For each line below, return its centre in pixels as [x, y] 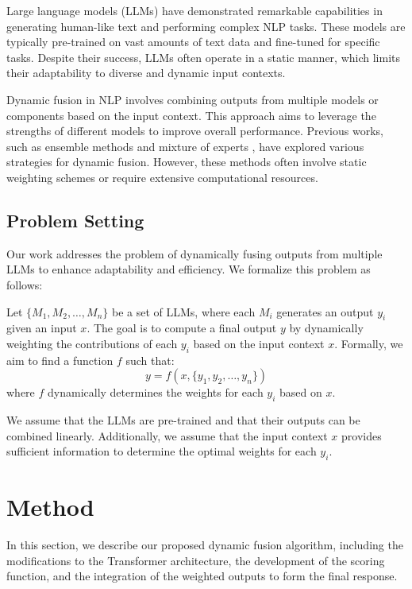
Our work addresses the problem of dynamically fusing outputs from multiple [194, 253]
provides [362, 435]
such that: [150, 360]
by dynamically [326, 328]
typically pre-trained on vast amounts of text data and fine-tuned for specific [193, 42]
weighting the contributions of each [92, 343]
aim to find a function [60, 360]
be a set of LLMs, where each [183, 311]
